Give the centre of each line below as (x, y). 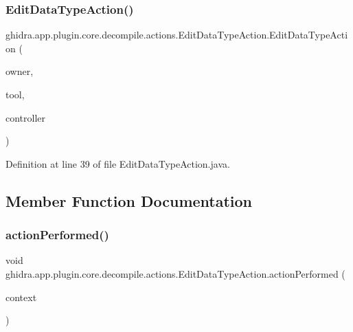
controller (26, 117)
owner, (20, 71)
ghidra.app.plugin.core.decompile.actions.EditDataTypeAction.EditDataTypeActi (177, 35)
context (21, 297)
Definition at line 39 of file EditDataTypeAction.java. (118, 163)
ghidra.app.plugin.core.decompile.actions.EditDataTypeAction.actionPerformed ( (175, 273)
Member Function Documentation (129, 200)
